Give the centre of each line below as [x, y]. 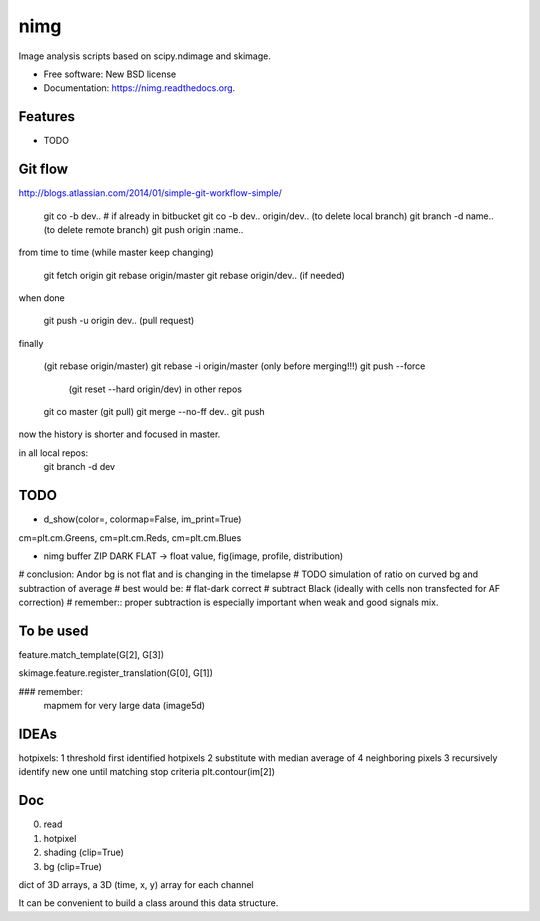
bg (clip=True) [72, 866]
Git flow [43, 169]
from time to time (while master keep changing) [116, 252]
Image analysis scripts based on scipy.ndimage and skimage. [145, 56]
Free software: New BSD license [110, 74]
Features [46, 116]
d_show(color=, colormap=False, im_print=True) [142, 519]
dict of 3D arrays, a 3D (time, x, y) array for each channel [136, 884]
